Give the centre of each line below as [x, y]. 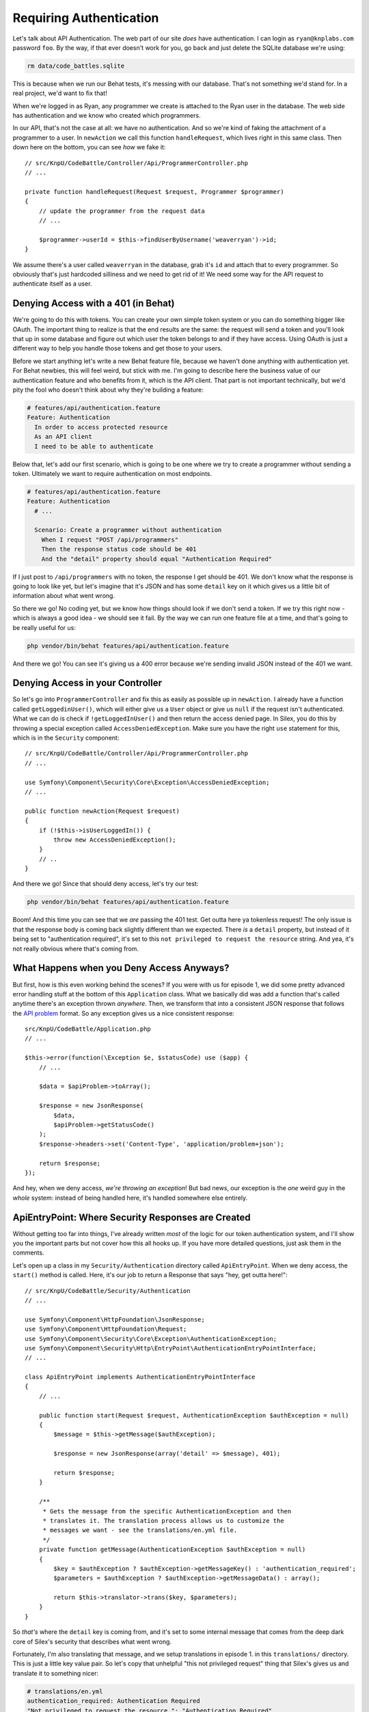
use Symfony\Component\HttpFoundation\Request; [106, 1329]
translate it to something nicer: [56, 1673]
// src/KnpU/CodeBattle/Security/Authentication [108, 1291]
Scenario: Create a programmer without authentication [128, 530]
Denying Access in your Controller [87, 683]
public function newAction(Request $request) [102, 811]
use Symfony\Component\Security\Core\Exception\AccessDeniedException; [147, 782]
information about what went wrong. [64, 596]
